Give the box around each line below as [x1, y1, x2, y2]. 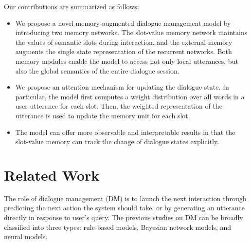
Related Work [4, 165, 100, 185]
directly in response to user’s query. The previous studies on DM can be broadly [4, 212, 243, 223]
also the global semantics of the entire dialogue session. [15, 65, 179, 75]
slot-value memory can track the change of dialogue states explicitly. [15, 136, 219, 147]
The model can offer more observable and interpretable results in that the [15, 127, 235, 137]
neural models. [4, 231, 48, 242]
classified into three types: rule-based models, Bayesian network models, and [4, 222, 232, 232]
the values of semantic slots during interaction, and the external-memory [15, 37, 233, 47]
